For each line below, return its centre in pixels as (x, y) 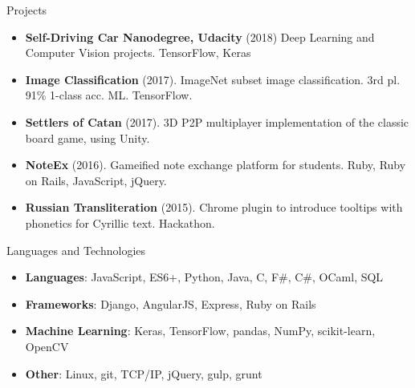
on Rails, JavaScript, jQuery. (96, 180)
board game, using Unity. (87, 137)
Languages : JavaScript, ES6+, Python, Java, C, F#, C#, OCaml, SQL (204, 277)
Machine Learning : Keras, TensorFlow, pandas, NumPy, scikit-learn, (200, 331)
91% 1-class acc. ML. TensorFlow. (109, 95)
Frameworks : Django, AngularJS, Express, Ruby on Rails (171, 303)
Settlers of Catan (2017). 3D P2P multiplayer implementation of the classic (217, 121)
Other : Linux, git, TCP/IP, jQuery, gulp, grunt (144, 373)
